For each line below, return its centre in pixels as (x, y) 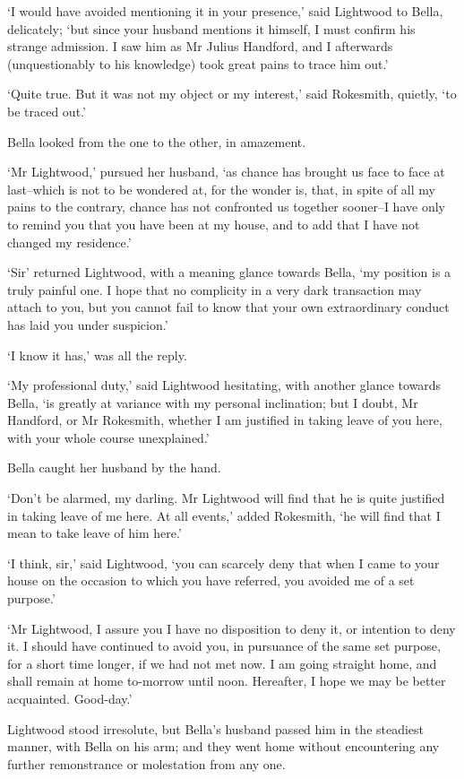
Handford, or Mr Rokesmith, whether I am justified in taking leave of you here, (225, 420)
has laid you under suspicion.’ (88, 324)
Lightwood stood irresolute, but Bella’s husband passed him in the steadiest (216, 728)
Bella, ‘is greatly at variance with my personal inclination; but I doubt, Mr (213, 402)
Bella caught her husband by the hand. (114, 467)
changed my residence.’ (69, 242)
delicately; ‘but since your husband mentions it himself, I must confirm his (211, 28)
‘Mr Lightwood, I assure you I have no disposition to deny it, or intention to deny (232, 628)
